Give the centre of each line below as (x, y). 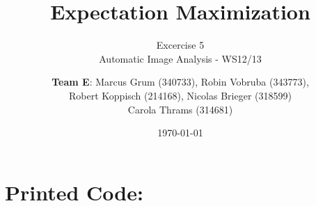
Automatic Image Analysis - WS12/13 (180, 58)
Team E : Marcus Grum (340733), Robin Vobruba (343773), (180, 82)
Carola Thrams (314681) (180, 109)
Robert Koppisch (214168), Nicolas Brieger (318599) (180, 95)
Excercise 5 (180, 45)
